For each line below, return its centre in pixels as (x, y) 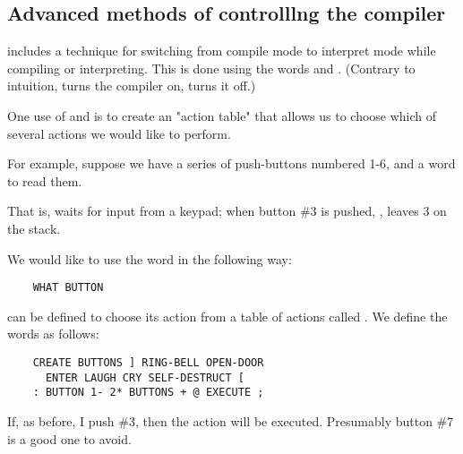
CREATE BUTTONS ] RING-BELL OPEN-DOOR (148, 362)
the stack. (34, 228)
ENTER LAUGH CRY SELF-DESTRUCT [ (145, 377)
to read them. (45, 180)
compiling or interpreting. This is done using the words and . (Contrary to (211, 68)
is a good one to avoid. (69, 438)
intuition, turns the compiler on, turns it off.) (132, 86)
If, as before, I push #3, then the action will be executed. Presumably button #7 (231, 420)
